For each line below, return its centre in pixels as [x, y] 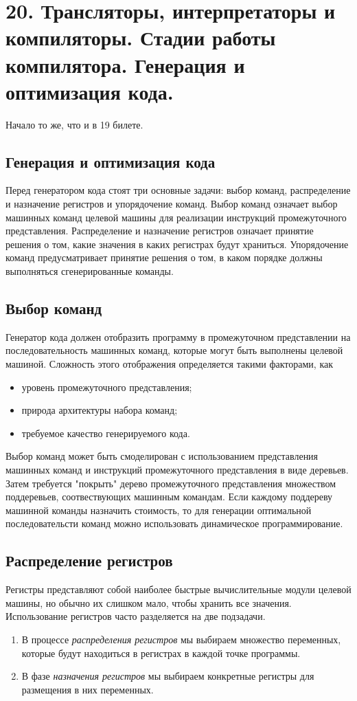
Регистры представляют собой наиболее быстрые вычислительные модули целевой [178, 589]
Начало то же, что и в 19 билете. [74, 124]
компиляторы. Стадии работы [141, 37]
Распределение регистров [89, 560]
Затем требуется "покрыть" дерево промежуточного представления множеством [171, 483]
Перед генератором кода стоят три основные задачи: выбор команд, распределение [178, 190]
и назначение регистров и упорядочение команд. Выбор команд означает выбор [172, 204]
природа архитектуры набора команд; [100, 410]
